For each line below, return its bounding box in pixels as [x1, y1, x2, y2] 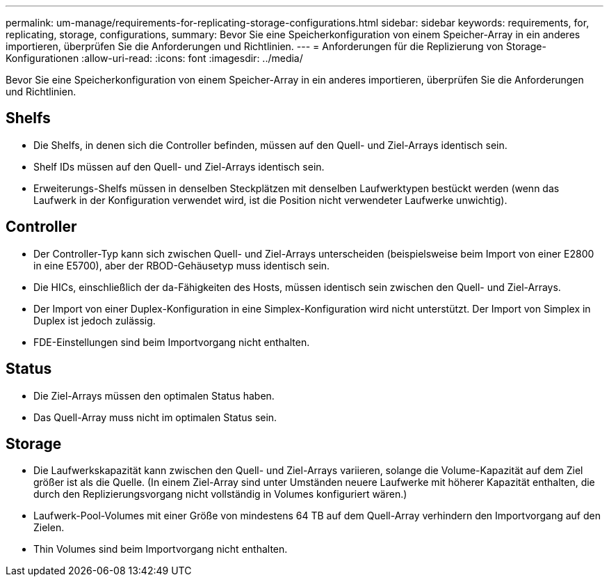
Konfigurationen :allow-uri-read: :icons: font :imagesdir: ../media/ [6, 52, 303, 64]
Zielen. [33, 521, 65, 534]
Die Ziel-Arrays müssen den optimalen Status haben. [33, 389, 275, 402]
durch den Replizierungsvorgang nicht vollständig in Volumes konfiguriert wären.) [33, 488, 407, 501]
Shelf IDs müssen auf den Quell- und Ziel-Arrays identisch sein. [33, 160, 325, 173]
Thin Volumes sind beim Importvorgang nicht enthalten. [33, 543, 288, 556]
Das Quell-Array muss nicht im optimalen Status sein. [33, 411, 277, 423]
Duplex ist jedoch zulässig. [33, 314, 156, 327]
